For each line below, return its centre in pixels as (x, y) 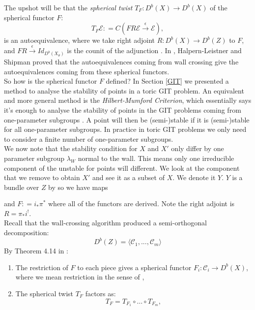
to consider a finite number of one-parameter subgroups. (89, 139)
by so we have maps (78, 187)
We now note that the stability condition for (71, 148)
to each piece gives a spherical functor (134, 267)
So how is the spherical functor (51, 81)
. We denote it (194, 177)
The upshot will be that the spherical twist (68, 7)
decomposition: (27, 232)
